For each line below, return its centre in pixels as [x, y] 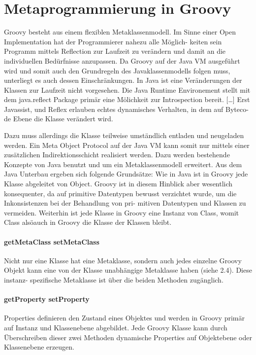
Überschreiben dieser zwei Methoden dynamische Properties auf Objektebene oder [128, 337]
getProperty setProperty [47, 299]
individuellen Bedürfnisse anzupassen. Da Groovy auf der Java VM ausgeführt [122, 60]
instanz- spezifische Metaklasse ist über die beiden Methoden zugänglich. [114, 279]
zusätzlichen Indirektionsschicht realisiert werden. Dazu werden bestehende [117, 155]
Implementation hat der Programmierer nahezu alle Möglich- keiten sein [113, 41]
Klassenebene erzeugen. [39, 347]
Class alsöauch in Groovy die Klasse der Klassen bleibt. [88, 222]
